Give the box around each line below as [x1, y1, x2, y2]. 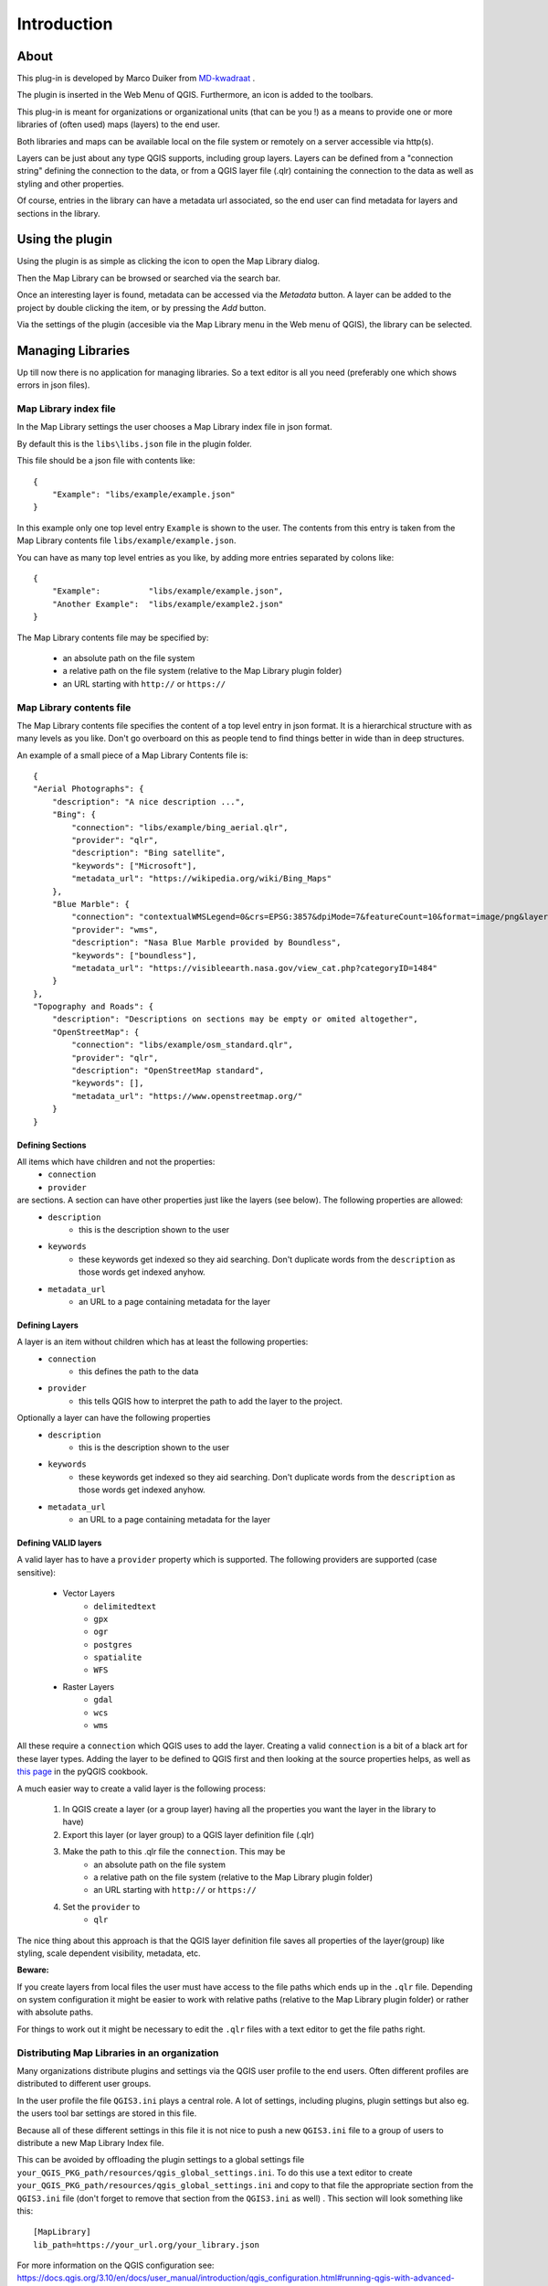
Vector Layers [62, 1587, 116, 1599]
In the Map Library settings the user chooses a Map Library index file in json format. [16, 422, 332, 433]
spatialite [93, 1652, 142, 1663]
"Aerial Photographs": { [33, 784, 144, 795]
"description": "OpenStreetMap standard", [71, 1065, 265, 1076]
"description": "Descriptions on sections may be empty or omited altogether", [51, 1014, 419, 1024]
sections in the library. [16, 208, 100, 219]
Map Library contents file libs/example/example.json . [16, 535, 237, 546]
